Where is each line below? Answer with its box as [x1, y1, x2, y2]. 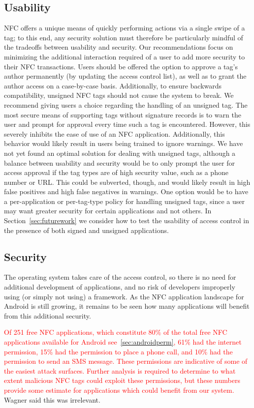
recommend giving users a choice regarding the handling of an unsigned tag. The [4, 99, 248, 110]
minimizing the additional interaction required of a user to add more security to [4, 51, 245, 61]
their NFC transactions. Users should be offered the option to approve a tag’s [4, 61, 238, 71]
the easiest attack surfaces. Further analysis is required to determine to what [4, 365, 236, 376]
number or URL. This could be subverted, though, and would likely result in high [4, 176, 251, 187]
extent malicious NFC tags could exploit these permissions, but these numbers [4, 375, 240, 385]
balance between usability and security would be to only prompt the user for [4, 157, 235, 168]
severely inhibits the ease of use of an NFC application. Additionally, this [4, 128, 225, 139]
